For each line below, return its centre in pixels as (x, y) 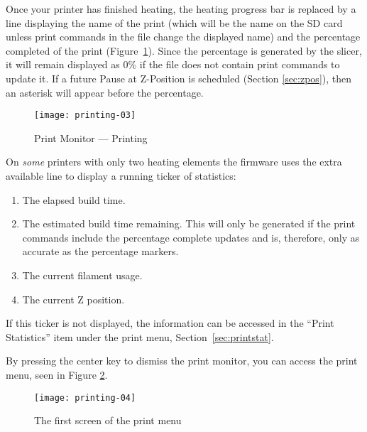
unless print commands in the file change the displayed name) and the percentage (183, 37)
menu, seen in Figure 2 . (57, 374)
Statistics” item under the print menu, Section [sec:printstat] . (140, 336)
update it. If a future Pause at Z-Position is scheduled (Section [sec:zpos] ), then (179, 78)
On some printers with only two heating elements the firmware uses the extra (174, 162)
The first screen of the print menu (108, 420)
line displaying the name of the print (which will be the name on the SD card (174, 22)
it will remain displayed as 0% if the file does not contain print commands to (173, 64)
